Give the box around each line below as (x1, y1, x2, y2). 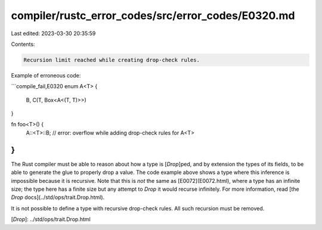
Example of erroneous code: (11, 72, 81, 79)
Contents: (11, 41, 35, 48)
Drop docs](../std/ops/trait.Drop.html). (11, 194, 105, 201)
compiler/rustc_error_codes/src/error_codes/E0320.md (11, 9, 295, 22)
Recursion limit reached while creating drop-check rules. (23, 57, 200, 63)
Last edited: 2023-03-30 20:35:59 (11, 30, 96, 37)
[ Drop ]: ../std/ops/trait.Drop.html (11, 216, 91, 223)
